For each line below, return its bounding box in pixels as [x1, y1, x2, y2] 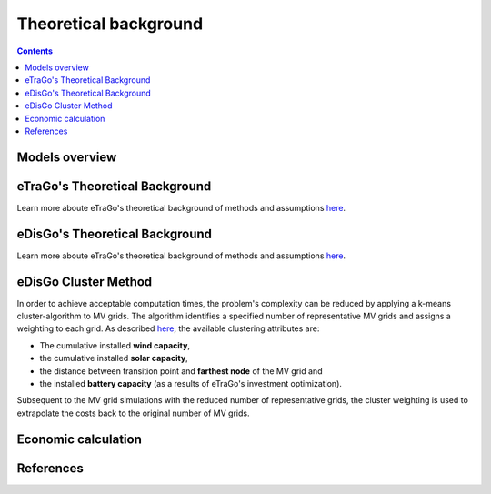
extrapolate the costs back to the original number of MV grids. [16, 408, 250, 418]
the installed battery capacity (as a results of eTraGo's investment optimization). [39, 378, 343, 388]
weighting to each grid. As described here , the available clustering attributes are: [16, 323, 320, 334]
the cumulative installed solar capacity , [39, 353, 188, 364]
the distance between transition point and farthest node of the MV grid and [39, 365, 323, 377]
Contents [16, 45, 54, 56]
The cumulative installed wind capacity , [39, 339, 191, 350]
